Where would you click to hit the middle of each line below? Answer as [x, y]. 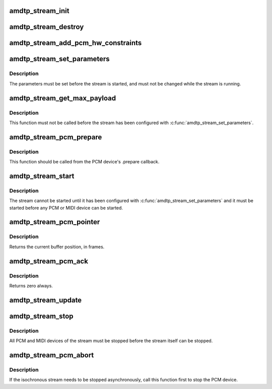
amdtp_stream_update [46, 300]
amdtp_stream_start [42, 176]
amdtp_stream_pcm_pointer [55, 222]
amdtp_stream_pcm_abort [52, 355]
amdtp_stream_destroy [47, 27]
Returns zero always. [31, 285]
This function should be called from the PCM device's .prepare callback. [84, 162]
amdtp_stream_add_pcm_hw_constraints [76, 43]
